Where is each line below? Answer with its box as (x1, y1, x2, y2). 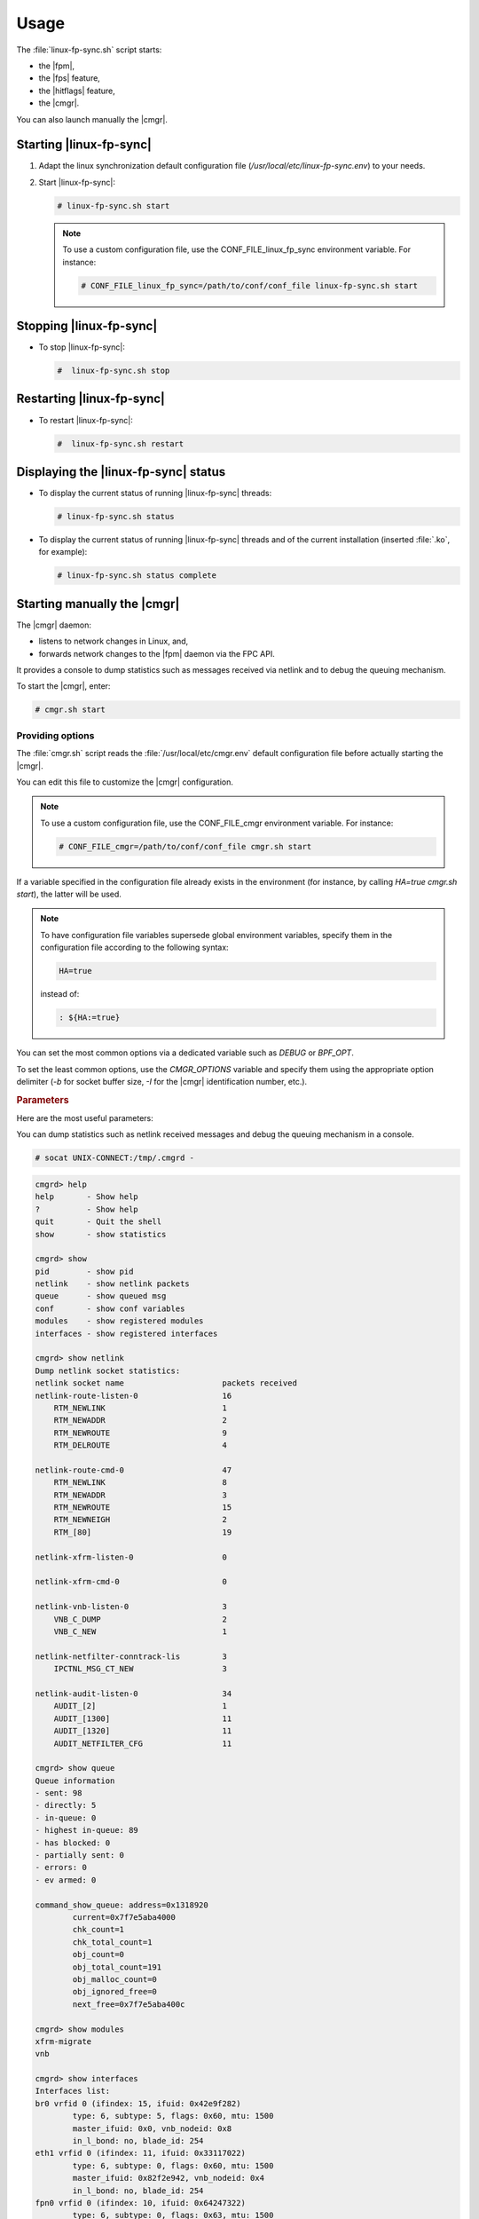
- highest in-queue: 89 (35, 1825, 139, 1836)
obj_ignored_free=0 (72, 1986, 157, 1997)
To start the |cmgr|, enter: (16, 681, 111, 691)
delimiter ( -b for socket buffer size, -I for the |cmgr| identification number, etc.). (16, 1076, 308, 1086)
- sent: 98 (35, 1789, 82, 1798)
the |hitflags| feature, (38, 85, 115, 96)
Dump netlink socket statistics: (35, 1365, 181, 1376)
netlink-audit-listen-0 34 (35, 1688, 232, 1699)
